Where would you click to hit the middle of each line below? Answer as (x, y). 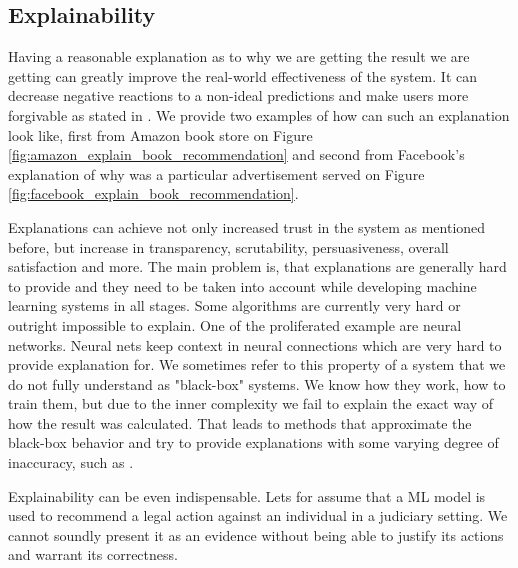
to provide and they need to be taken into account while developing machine (242, 285)
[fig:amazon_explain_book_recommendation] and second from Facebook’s (236, 154)
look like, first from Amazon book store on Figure (160, 134)
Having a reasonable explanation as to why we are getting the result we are (239, 56)
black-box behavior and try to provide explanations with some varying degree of (253, 442)
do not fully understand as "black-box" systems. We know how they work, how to (257, 383)
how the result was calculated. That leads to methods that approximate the (240, 422)
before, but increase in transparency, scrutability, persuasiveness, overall (228, 246)
